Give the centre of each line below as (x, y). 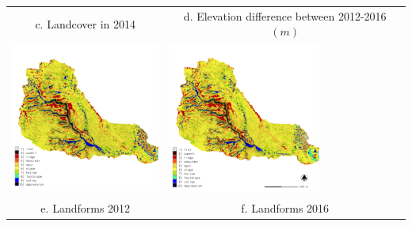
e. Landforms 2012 (86, 208)
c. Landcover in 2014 (86, 23)
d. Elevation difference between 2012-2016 (285, 15)
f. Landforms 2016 (285, 208)
